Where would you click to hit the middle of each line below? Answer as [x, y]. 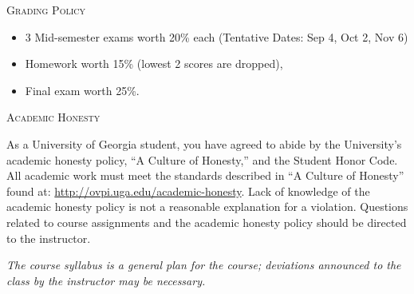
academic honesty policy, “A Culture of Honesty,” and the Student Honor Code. [202, 159]
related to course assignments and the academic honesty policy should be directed [207, 222]
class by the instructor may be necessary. [106, 280]
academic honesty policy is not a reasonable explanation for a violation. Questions [207, 207]
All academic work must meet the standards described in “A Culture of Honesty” [205, 175]
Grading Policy [46, 10]
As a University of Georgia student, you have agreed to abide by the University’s [204, 143]
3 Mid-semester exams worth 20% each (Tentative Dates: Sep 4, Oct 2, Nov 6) [217, 36]
